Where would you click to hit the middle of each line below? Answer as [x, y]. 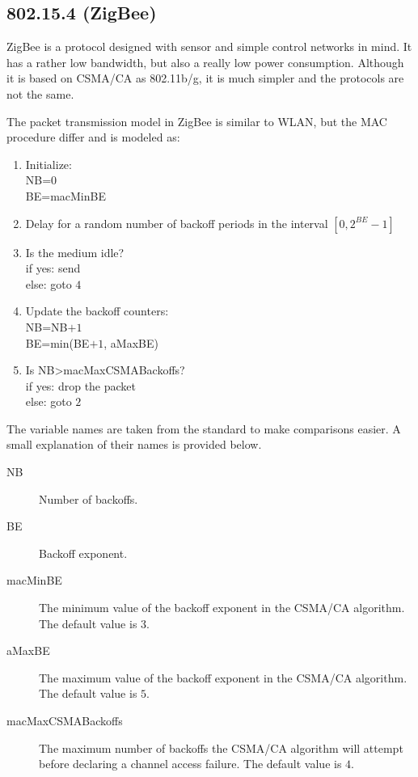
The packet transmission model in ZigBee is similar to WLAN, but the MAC [197, 121]
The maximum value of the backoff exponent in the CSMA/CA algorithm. [223, 677]
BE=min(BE [57, 342]
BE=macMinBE [65, 195]
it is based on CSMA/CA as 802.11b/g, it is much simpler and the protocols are [205, 78]
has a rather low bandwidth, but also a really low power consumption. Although [205, 62]
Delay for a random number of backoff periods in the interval [177, 223]
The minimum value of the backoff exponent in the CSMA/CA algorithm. [222, 608]
